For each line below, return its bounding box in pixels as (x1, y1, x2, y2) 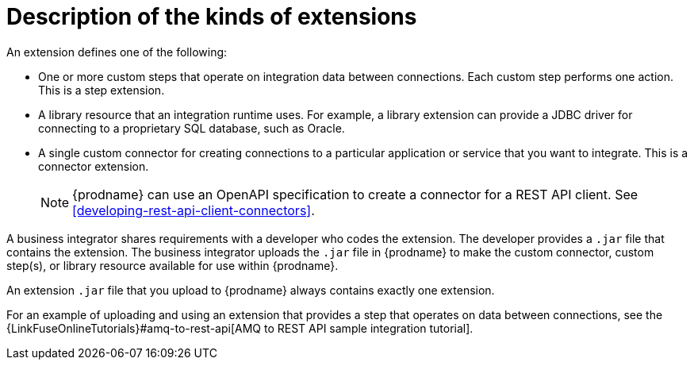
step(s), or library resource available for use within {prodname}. (6, 258, 339, 272)
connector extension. (38, 159, 149, 173)
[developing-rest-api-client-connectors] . (72, 202, 315, 218)
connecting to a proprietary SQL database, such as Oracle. (38, 121, 345, 135)
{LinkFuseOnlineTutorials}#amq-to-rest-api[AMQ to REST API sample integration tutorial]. (6, 321, 474, 335)
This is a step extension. (38, 83, 165, 97)
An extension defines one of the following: (6, 44, 228, 59)
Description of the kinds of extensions (6, 3, 417, 30)
